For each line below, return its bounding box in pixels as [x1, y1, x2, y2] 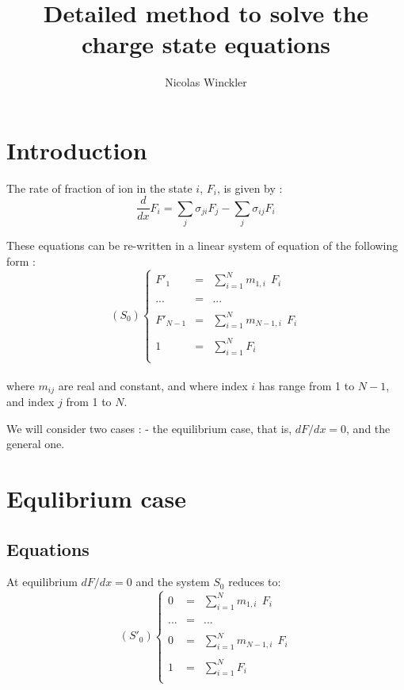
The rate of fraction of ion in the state [6, 179, 192, 196]
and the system [135, 573, 210, 590]
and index [6, 393, 55, 410]
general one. [6, 435, 65, 452]
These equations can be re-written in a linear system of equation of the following [6, 237, 398, 254]
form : [6, 252, 36, 269]
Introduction [6, 133, 147, 166]
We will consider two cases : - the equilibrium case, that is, [6, 420, 292, 436]
